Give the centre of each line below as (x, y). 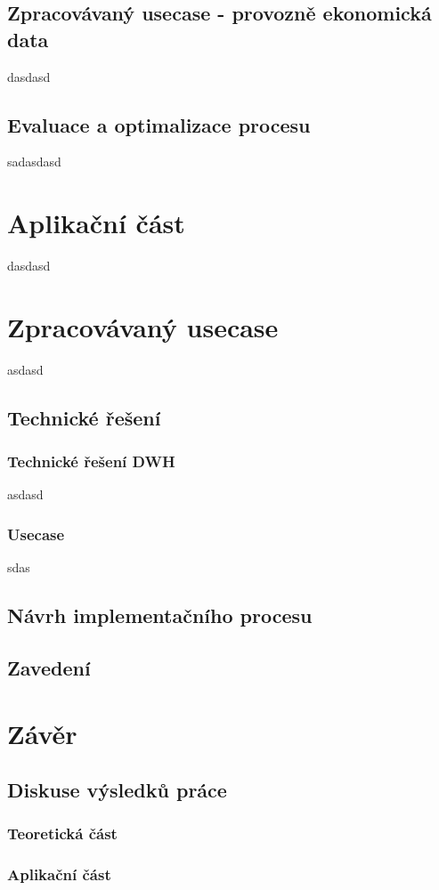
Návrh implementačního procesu (160, 615)
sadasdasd (34, 162)
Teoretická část (62, 833)
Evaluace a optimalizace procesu (159, 124)
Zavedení (49, 667)
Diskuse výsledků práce (117, 790)
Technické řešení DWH (91, 461)
